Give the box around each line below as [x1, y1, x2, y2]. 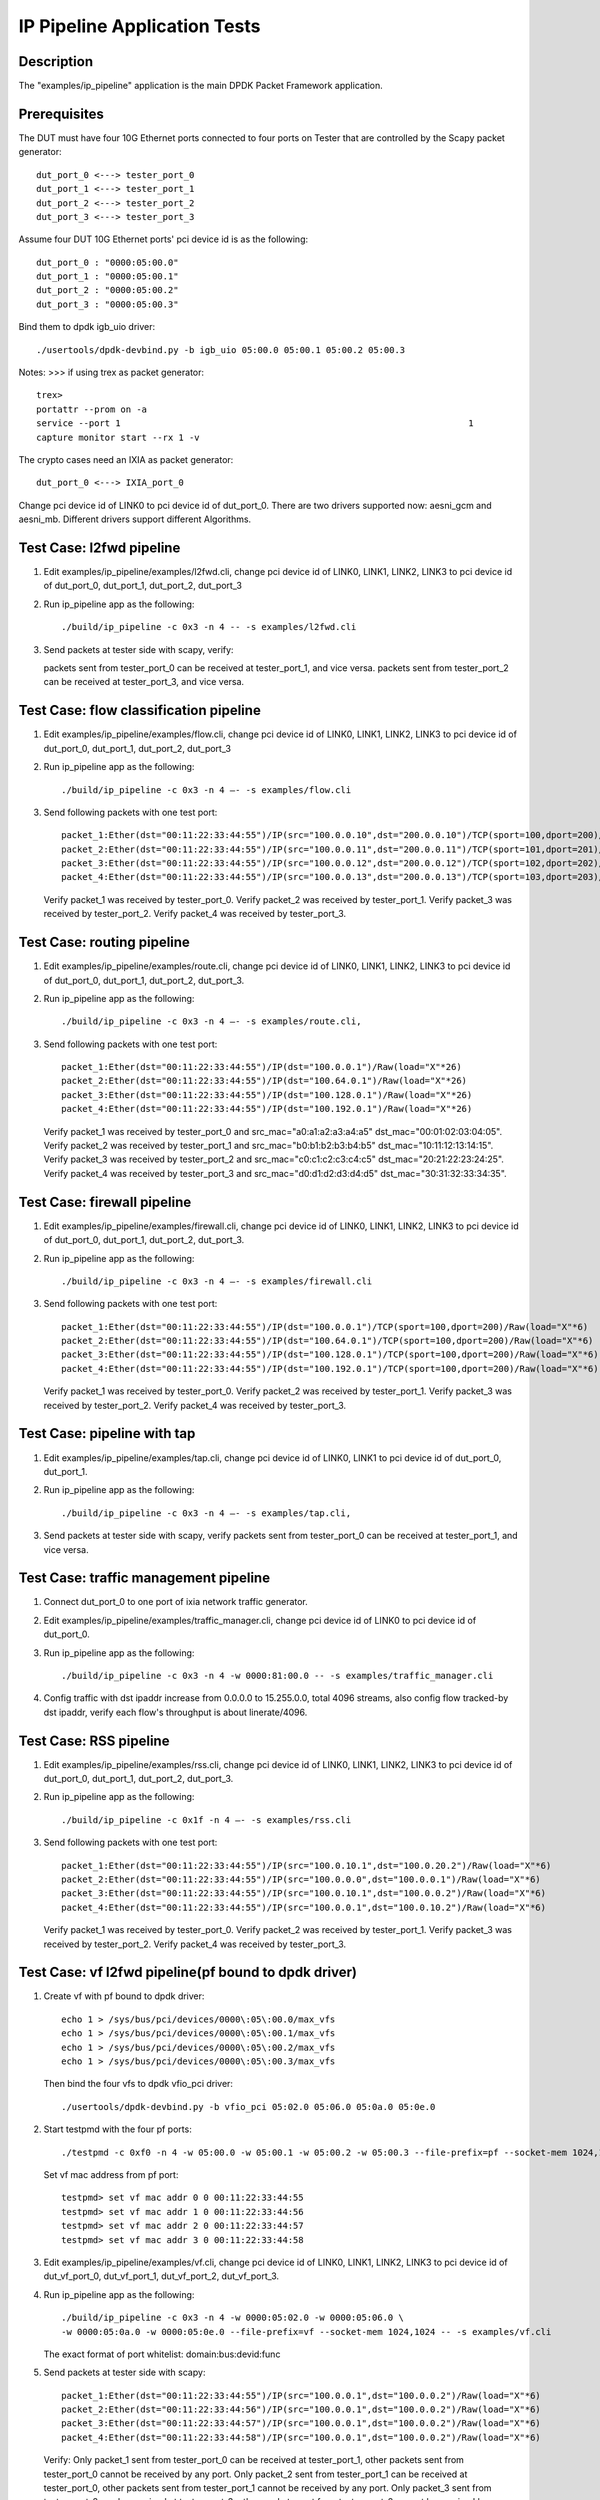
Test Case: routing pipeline [18, 934, 190, 951]
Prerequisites [18, 105, 104, 122]
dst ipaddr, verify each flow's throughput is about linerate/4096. [43, 1706, 308, 1718]
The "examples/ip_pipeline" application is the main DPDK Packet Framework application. [18, 80, 384, 92]
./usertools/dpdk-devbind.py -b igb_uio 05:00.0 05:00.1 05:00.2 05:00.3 [36, 344, 406, 355]
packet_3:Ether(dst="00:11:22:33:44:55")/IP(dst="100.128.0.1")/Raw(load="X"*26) [61, 1089, 473, 1100]
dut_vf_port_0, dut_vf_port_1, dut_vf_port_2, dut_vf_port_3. [43, 2270, 280, 2282]
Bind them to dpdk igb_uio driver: [18, 321, 156, 333]
